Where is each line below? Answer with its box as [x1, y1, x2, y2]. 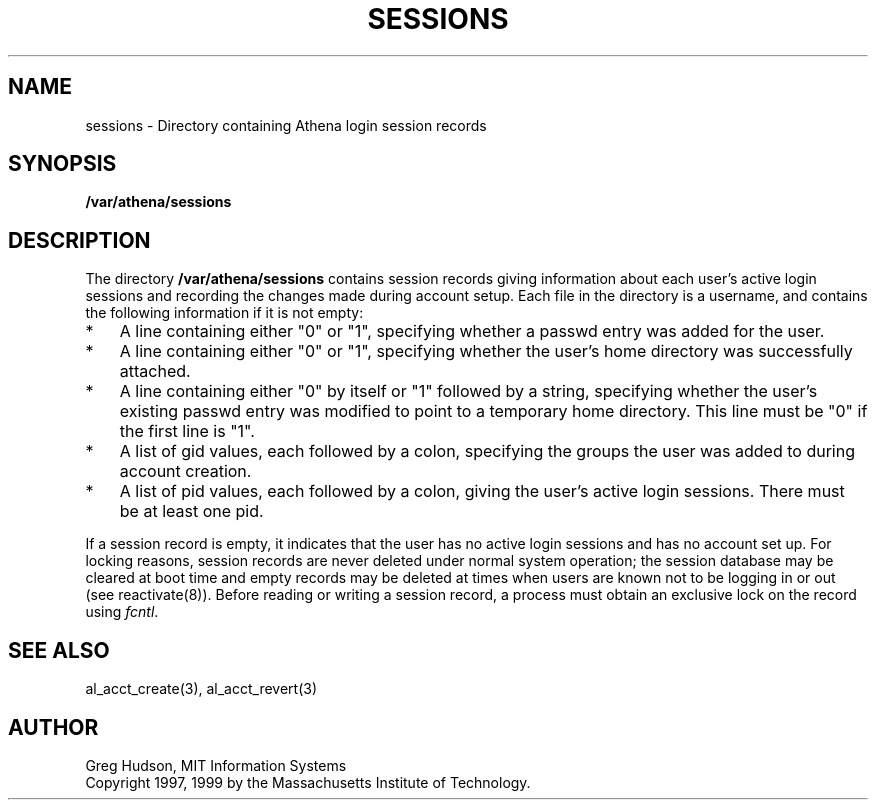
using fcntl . [85, 603, 159, 621]
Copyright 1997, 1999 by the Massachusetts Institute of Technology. [85, 773, 531, 791]
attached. [119, 361, 191, 382]
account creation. [119, 461, 252, 482]
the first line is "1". [119, 421, 255, 442]
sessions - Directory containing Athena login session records [85, 116, 487, 134]
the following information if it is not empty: [85, 304, 364, 322]
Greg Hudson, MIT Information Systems [85, 756, 347, 774]
